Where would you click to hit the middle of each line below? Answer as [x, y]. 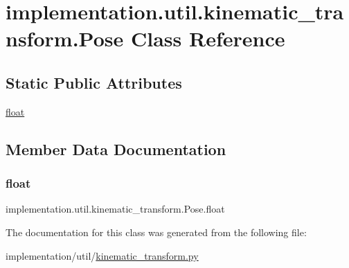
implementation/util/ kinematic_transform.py [102, 255]
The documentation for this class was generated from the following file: [156, 232]
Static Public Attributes [94, 82]
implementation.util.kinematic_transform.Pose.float [115, 209]
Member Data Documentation [116, 149]
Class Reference [208, 38]
